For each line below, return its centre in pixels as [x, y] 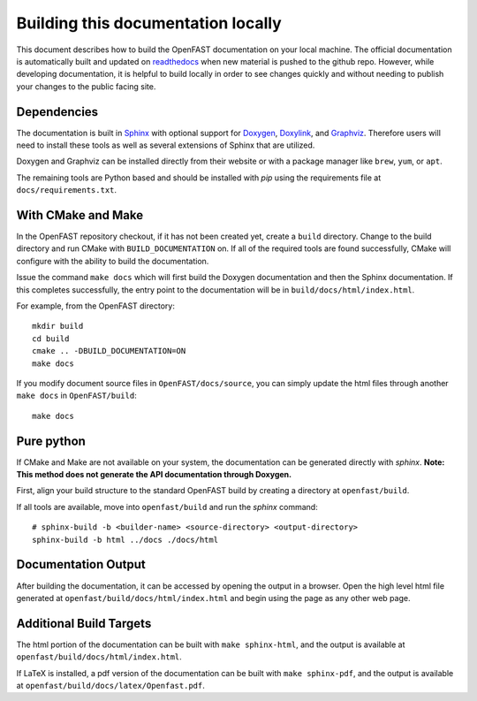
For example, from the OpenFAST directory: [96, 306]
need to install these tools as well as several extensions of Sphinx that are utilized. [166, 145]
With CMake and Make [80, 215]
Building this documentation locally [149, 23]
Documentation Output [81, 564]
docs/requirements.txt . [67, 190]
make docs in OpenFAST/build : [76, 396]
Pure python [51, 441]
